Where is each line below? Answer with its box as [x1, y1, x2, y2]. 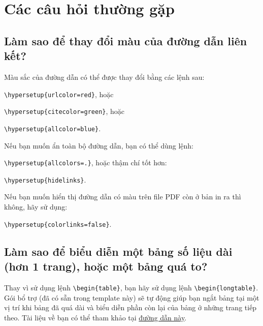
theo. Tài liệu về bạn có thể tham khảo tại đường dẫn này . [4, 312, 187, 322]
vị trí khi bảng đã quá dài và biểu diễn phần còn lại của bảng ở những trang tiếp [4, 302, 257, 313]
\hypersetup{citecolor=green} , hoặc [4, 106, 125, 116]
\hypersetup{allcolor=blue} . [4, 123, 101, 133]
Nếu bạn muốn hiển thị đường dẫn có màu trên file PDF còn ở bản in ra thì [4, 191, 241, 202]
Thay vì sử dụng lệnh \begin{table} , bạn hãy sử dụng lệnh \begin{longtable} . [4, 282, 258, 292]
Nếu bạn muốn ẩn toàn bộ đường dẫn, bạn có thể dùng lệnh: [4, 140, 194, 151]
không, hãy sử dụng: [4, 201, 68, 212]
